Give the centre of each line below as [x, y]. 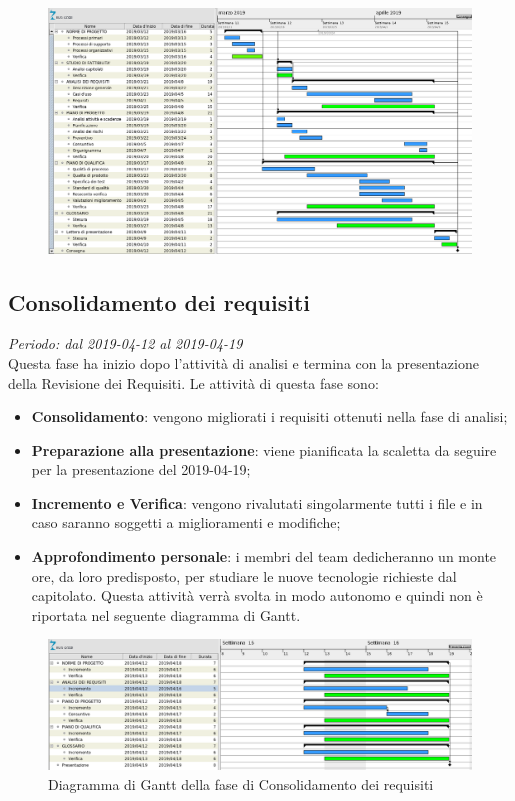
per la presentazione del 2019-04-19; [141, 469]
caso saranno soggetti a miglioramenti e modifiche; [186, 522]
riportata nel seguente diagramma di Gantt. [166, 614]
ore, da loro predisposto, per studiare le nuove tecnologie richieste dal [244, 575]
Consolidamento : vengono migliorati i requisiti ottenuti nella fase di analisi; [269, 416]
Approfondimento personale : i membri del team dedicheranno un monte [264, 556]
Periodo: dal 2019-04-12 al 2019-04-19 [125, 343]
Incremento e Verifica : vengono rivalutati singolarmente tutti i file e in [257, 502]
